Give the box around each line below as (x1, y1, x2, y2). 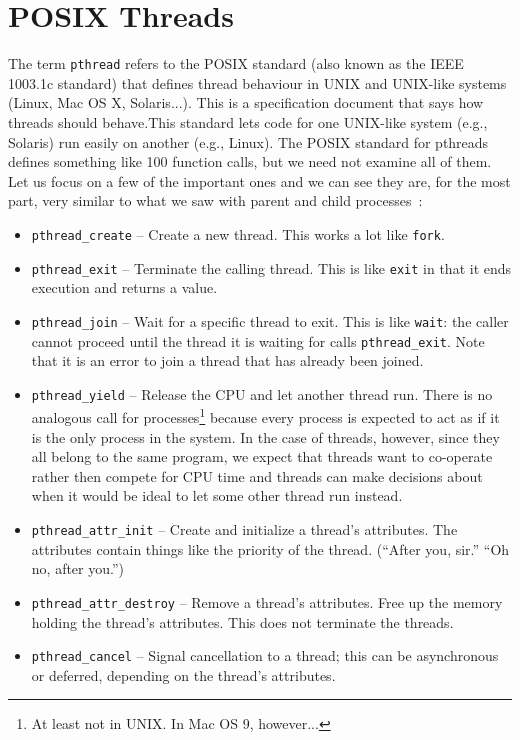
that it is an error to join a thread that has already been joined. (31, 350, 424, 371)
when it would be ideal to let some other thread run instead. (31, 485, 403, 506)
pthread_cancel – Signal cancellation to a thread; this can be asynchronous (31, 645, 499, 666)
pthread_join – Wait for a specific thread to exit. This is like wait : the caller (31, 310, 509, 331)
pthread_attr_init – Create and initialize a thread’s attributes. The (31, 519, 458, 540)
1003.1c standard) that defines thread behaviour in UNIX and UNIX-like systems (8, 72, 507, 93)
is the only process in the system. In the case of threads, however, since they (31, 426, 500, 447)
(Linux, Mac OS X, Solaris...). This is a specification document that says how (8, 92, 484, 113)
